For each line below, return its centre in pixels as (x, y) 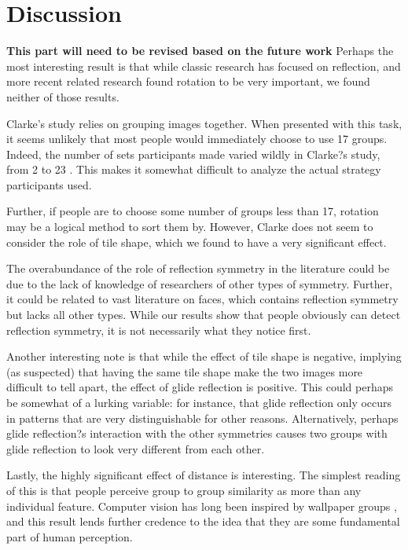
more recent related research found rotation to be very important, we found (188, 81)
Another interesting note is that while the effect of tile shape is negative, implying (204, 356)
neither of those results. (63, 96)
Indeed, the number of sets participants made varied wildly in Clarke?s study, (193, 154)
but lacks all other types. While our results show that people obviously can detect (204, 315)
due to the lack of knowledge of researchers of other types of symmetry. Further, (200, 283)
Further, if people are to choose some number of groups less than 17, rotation (193, 211)
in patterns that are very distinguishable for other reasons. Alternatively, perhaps (202, 418)
